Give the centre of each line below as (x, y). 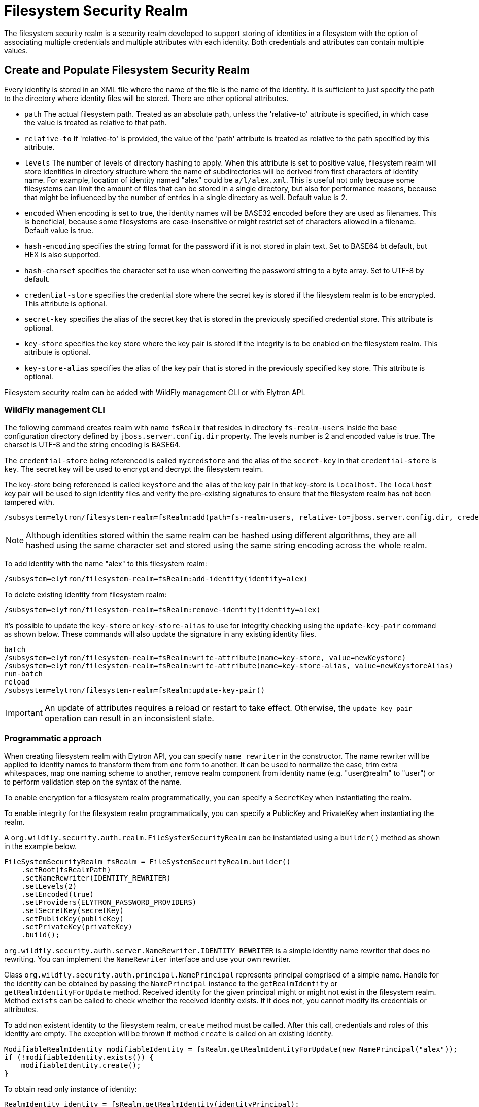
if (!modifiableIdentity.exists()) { (79, 1057)
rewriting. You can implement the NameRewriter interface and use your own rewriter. (147, 959)
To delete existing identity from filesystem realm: (85, 595)
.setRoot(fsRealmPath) (66, 870)
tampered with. (29, 502)
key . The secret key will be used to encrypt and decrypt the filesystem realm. (134, 469)
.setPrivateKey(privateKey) (77, 927)
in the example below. (40, 846)
